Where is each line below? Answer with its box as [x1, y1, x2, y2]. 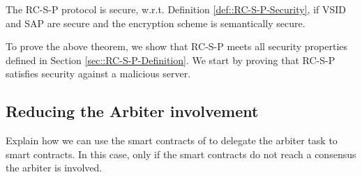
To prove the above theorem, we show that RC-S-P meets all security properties [6, 39, 348, 54]
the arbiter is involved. [6, 160, 103, 175]
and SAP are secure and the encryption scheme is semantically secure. [6, 15, 306, 30]
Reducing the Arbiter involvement [6, 100, 259, 122]
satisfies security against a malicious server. [6, 66, 191, 81]
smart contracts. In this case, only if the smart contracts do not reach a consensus [6, 146, 356, 161]
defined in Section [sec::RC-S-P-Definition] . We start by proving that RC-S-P [6, 52, 335, 67]
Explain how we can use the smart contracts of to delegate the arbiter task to [6, 133, 338, 148]
